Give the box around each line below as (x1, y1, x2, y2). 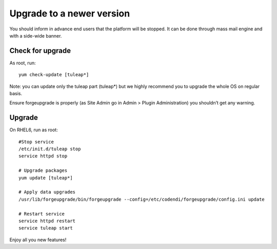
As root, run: (9, 60, 36, 66)
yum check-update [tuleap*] (18, 72, 89, 78)
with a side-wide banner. (9, 32, 62, 39)
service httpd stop (18, 153, 68, 159)
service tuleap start (18, 225, 73, 231)
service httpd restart (18, 218, 76, 224)
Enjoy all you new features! (9, 237, 67, 243)
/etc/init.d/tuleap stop (18, 146, 81, 152)
